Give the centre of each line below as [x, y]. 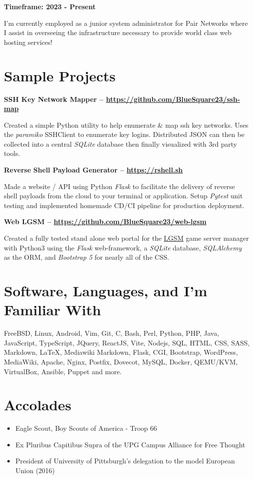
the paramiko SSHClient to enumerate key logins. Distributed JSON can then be [124, 134]
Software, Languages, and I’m [106, 290]
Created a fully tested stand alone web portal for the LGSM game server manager [126, 238]
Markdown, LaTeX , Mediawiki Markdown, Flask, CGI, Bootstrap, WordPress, [121, 352]
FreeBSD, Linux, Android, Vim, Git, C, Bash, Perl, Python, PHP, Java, [112, 333]
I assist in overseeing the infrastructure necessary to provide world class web [118, 32]
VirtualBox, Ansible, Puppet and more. [63, 371]
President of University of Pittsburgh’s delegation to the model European [125, 461]
